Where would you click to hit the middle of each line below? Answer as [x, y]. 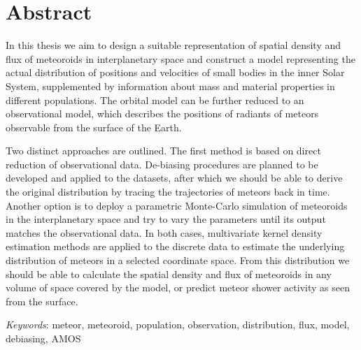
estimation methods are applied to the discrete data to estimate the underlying [175, 246]
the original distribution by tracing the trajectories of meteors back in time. [168, 192]
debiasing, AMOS [43, 338]
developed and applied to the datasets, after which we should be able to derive [174, 178]
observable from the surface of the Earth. [94, 127]
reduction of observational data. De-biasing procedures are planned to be [162, 164]
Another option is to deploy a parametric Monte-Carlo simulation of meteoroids [177, 205]
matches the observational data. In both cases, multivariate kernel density [164, 232]
